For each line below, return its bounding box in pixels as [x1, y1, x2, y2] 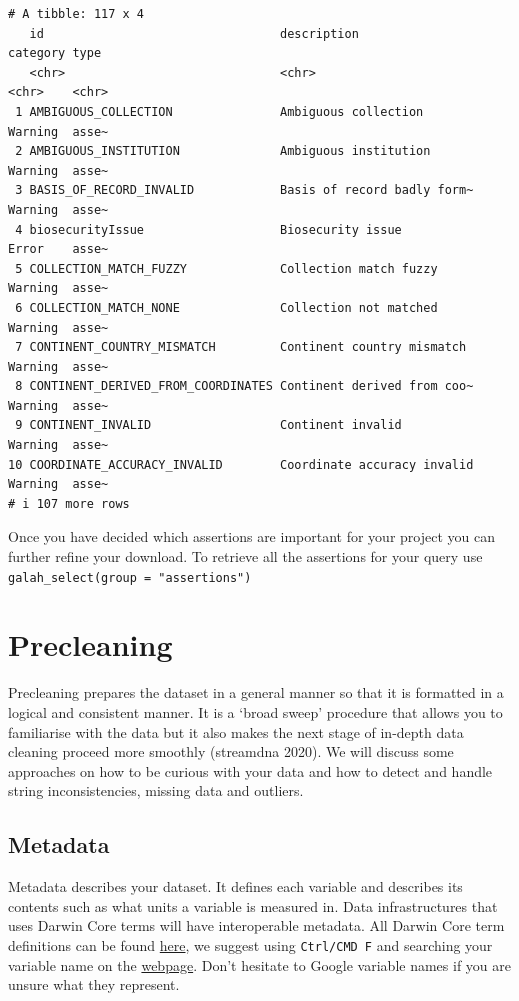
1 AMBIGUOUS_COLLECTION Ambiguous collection [15, 104, 424, 119]
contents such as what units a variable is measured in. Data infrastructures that [8, 895, 498, 916]
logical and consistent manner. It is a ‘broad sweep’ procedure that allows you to [8, 702, 503, 722]
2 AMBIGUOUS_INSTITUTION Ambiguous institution [15, 144, 431, 159]
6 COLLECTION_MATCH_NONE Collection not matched [15, 300, 438, 315]
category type [8, 46, 102, 61]
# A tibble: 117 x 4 [8, 7, 145, 21]
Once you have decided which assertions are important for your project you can [8, 526, 495, 547]
